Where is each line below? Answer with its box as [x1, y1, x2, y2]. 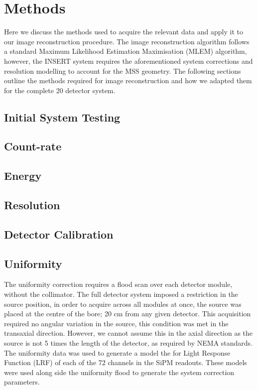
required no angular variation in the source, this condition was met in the [4, 318, 229, 328]
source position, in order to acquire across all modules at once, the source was [4, 298, 242, 309]
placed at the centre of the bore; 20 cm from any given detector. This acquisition [4, 308, 251, 319]
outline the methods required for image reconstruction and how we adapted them [4, 75, 252, 86]
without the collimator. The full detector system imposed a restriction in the [4, 288, 238, 299]
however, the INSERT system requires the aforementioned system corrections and [4, 55, 253, 66]
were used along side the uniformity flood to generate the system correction [4, 367, 235, 377]
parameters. [4, 377, 40, 387]
